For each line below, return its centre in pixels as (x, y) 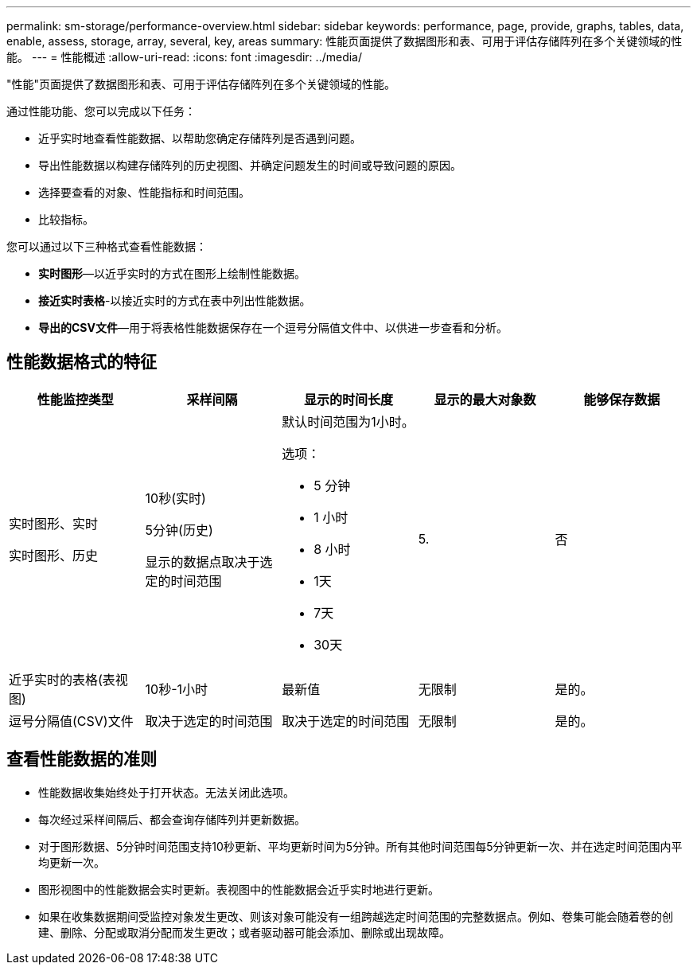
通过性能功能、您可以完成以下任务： (101, 111)
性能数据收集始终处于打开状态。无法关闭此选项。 (166, 792)
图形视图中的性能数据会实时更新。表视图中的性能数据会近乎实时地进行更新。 (239, 889)
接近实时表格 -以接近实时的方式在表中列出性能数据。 (175, 300)
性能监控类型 (75, 399)
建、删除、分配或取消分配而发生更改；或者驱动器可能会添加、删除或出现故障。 (244, 932)
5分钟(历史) (179, 530)
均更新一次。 (72, 862)
